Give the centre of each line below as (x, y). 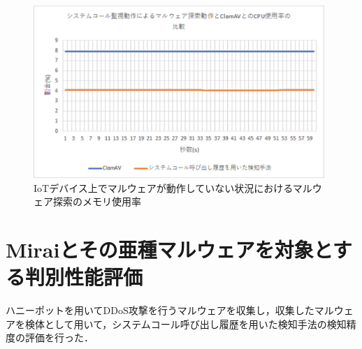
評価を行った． (59, 337)
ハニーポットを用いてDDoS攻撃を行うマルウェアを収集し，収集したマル (170, 310)
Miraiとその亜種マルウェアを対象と (169, 250)
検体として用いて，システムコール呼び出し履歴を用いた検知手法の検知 (186, 324)
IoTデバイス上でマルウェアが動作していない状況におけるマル (173, 187)
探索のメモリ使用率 (97, 201)
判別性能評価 (84, 277)
